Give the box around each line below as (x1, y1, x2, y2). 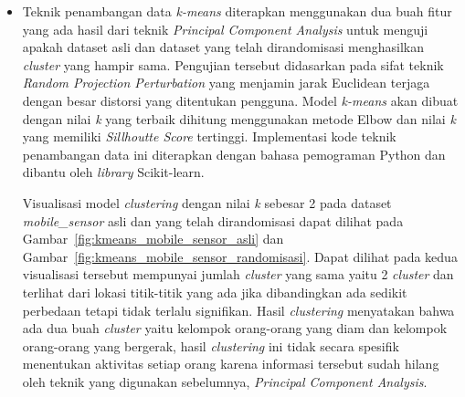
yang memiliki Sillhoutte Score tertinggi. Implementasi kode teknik (22, 127, 396, 146)
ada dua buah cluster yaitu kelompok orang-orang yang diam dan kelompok (22, 319, 448, 338)
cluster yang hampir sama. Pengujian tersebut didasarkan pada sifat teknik (22, 55, 444, 74)
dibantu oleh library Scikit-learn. (22, 162, 205, 182)
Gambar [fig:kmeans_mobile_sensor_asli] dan (22, 229, 284, 248)
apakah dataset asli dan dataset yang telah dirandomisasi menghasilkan (22, 37, 424, 57)
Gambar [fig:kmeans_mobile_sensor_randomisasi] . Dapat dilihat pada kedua (22, 246, 458, 266)
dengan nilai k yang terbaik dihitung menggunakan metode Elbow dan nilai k (22, 109, 456, 128)
